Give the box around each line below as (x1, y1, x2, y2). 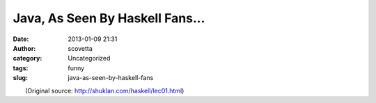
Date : (13, 35, 29, 43)
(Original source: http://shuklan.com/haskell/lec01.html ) (25, 86, 185, 95)
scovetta (68, 44, 93, 52)
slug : (13, 74, 28, 82)
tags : (13, 63, 29, 72)
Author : (13, 44, 36, 52)
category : (13, 54, 42, 63)
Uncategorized (68, 54, 111, 63)
